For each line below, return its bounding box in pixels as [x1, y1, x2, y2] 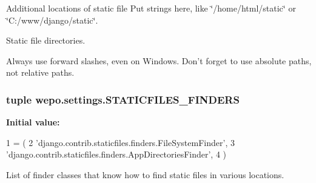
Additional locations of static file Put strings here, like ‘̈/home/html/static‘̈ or [6, 2, 296, 14]
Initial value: [6, 116, 60, 128]
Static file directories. [6, 34, 86, 47]
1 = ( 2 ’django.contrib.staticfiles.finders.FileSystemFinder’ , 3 [6, 136, 235, 148]
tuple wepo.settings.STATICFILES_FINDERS [6, 91, 240, 107]
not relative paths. [6, 66, 75, 79]
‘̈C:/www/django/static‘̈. [6, 13, 98, 26]
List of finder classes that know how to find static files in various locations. [6, 168, 284, 181]
